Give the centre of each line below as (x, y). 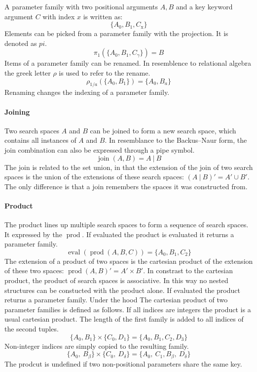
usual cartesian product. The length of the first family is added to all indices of (124, 319)
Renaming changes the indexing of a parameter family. (87, 92)
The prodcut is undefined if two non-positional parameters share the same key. (123, 363)
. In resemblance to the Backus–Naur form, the (176, 140)
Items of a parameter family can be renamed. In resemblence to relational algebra (128, 63)
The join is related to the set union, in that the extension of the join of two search (129, 167)
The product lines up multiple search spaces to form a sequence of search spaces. (127, 225)
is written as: (103, 16)
